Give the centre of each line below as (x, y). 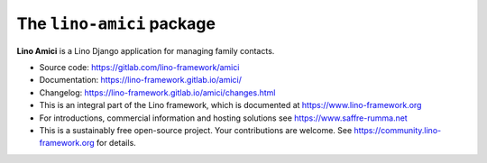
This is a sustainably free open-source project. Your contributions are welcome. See (196, 130)
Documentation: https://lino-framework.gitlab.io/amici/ (141, 80)
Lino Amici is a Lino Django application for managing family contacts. (146, 50)
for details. (116, 143)
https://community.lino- (398, 130)
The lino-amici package (116, 23)
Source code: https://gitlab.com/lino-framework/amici (139, 67)
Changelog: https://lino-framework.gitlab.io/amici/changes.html (157, 92)
